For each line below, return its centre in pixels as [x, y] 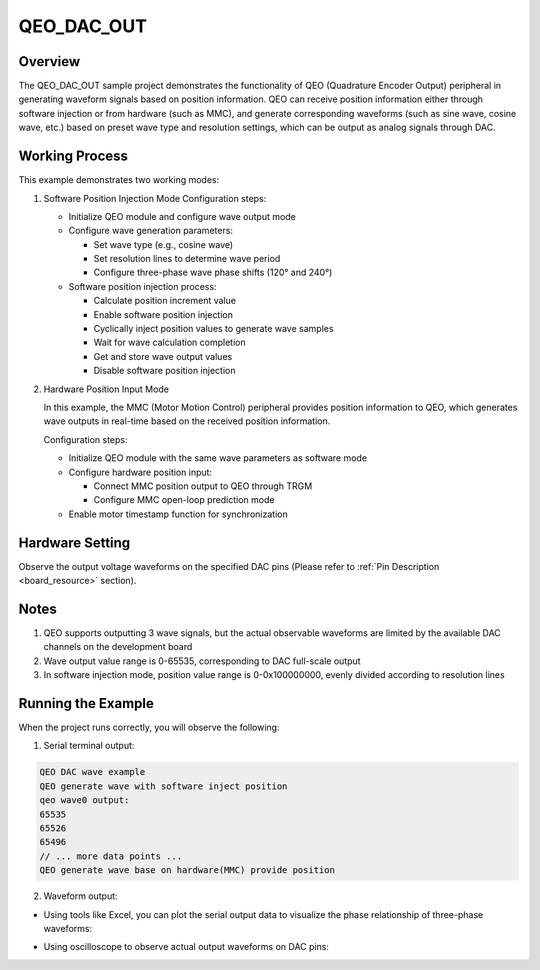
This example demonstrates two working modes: [119, 180]
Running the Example [86, 703]
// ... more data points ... [111, 856]
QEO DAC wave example [92, 772]
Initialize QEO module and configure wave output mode [182, 216]
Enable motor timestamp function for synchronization [178, 514]
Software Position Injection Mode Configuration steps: [155, 198]
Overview [49, 61]
